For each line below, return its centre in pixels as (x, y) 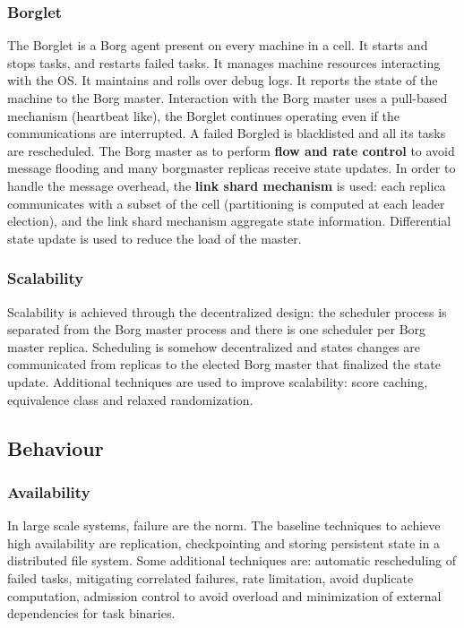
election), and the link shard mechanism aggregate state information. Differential (229, 221)
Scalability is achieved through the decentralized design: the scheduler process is (227, 311)
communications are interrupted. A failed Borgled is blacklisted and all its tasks (227, 133)
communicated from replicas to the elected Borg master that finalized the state (224, 364)
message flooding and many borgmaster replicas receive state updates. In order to (232, 168)
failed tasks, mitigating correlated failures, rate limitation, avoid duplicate (211, 577)
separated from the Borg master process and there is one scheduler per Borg (217, 329)
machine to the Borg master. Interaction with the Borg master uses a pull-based (228, 98)
